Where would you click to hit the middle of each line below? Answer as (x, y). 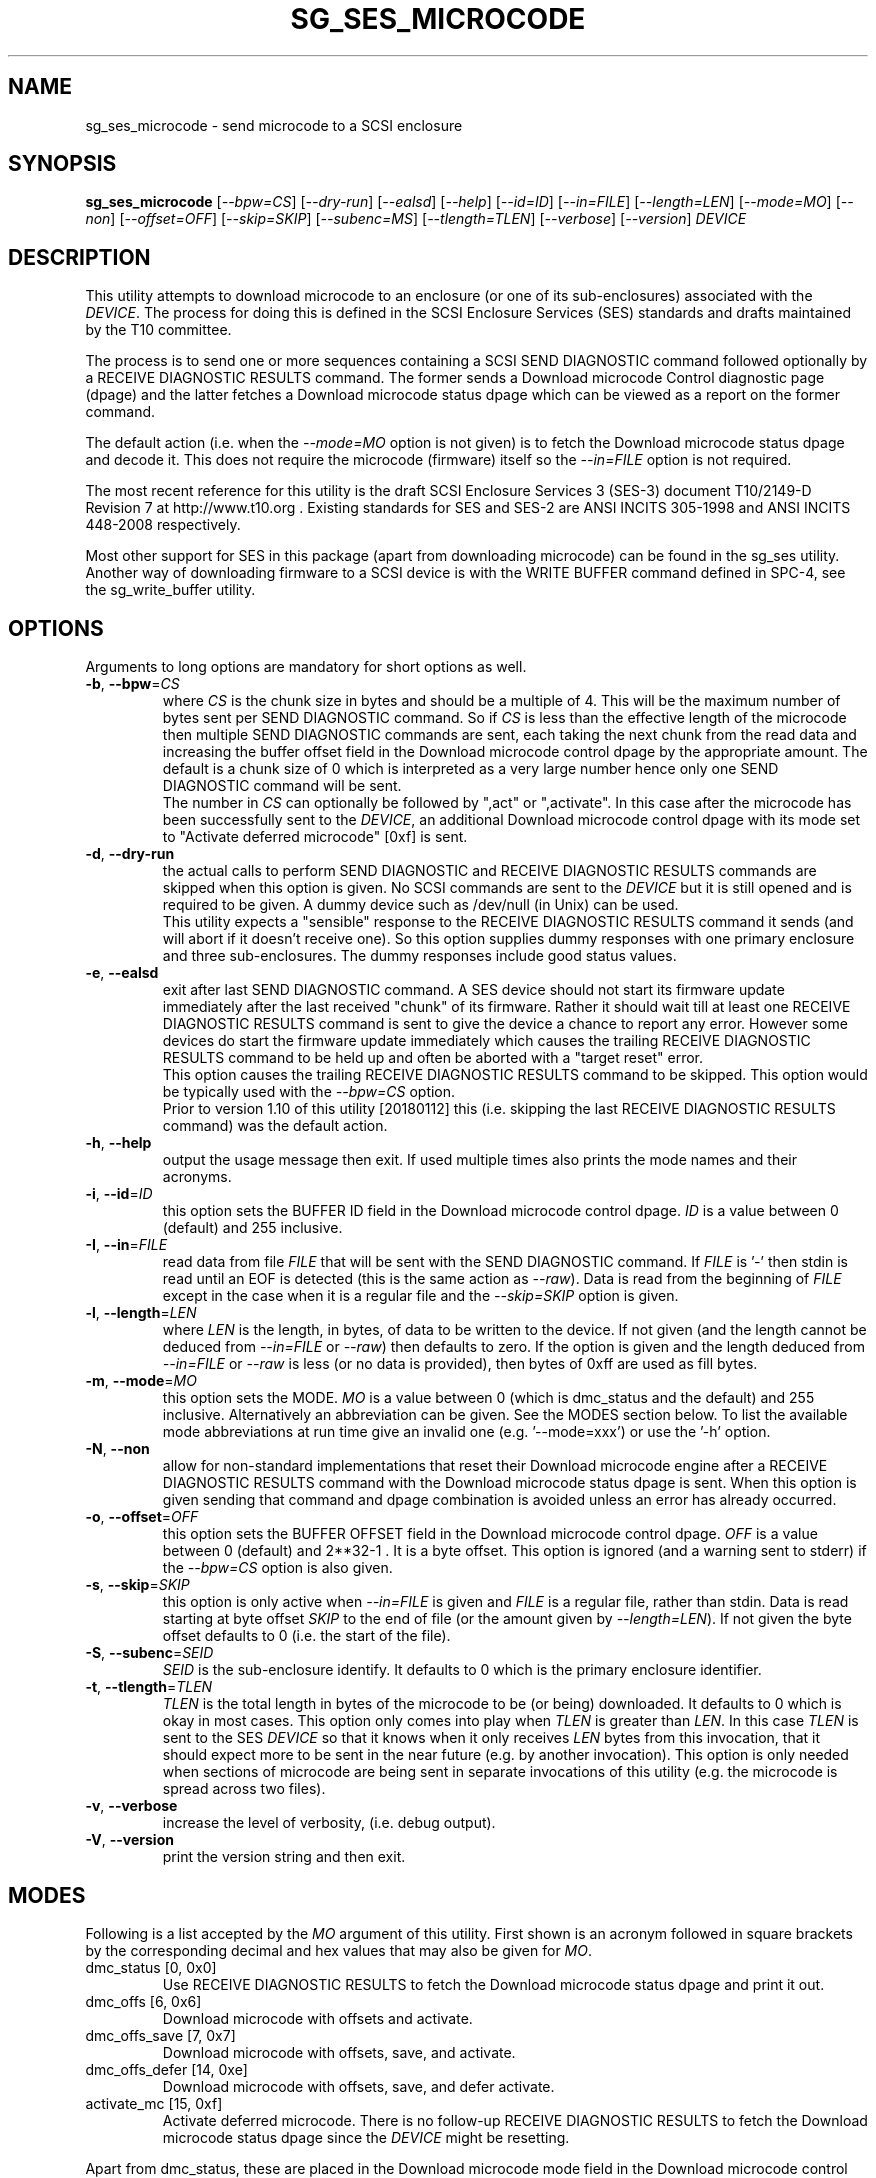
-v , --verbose (131, 1806)
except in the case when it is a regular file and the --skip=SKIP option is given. (420, 1296)
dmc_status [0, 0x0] (151, 1967)
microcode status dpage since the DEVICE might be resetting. (366, 2137)
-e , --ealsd (122, 973)
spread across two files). (244, 1789)
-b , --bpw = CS (132, 684)
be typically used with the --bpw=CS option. (309, 1092)
